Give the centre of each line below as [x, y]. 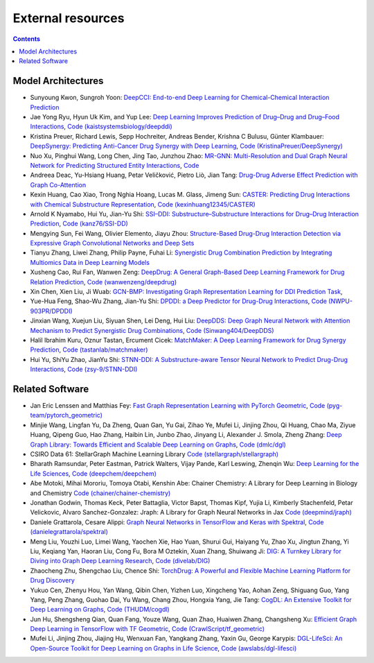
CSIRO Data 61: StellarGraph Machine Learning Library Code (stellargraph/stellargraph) [154, 454]
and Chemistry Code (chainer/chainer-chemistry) [100, 493]
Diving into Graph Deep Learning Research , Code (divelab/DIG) [120, 561]
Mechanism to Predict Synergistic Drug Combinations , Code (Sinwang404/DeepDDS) [152, 330]
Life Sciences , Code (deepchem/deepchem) [93, 473]
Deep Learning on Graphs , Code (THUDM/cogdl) [100, 610]
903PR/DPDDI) [51, 311]
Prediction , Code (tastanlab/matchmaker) [89, 350]
